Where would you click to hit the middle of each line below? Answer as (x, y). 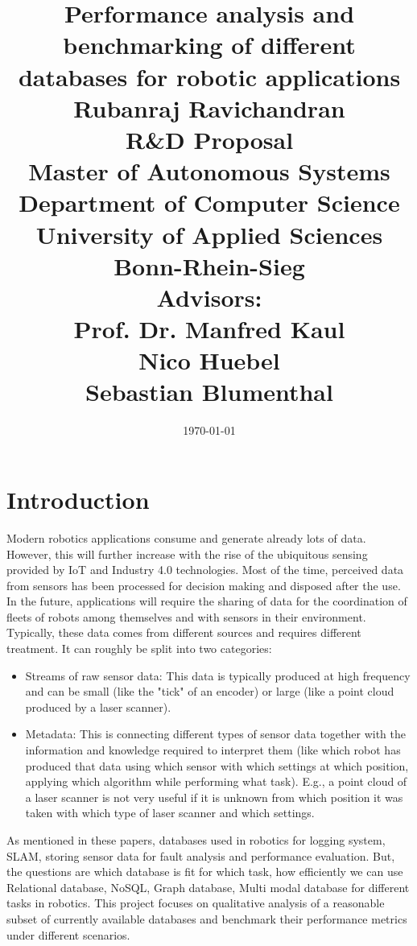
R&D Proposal (209, 139)
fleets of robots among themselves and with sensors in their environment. (186, 616)
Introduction (78, 499)
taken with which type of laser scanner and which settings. (170, 813)
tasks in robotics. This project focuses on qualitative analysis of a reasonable (196, 903)
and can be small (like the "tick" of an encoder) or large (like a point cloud (210, 691)
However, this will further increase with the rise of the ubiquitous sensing (187, 554)
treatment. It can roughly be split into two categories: (139, 649)
